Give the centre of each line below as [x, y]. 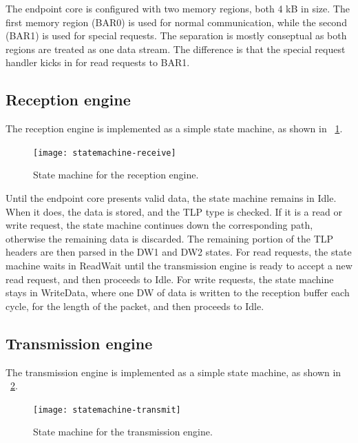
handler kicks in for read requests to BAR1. [98, 62]
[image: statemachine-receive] [105, 153]
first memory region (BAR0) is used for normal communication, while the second [176, 22]
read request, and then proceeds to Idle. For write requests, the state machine [170, 279]
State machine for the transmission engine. [123, 432]
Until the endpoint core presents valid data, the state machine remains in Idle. [171, 198]
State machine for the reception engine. [116, 175]
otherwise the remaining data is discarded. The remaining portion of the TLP [170, 238]
